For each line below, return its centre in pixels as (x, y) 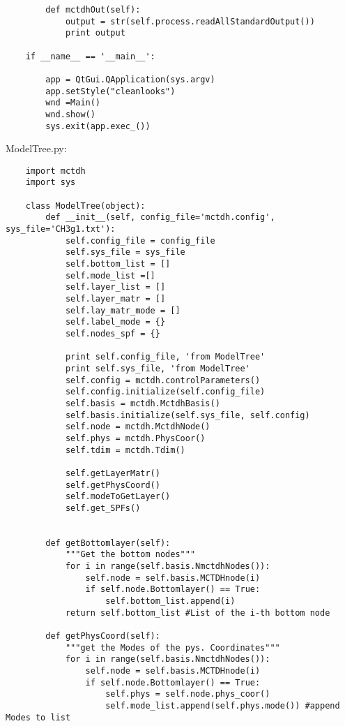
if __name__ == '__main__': (90, 56)
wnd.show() (70, 114)
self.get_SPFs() (103, 508)
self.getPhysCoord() (113, 485)
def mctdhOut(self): (93, 10)
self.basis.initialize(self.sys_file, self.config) (187, 415)
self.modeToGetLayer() (118, 497)
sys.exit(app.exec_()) (98, 126)
